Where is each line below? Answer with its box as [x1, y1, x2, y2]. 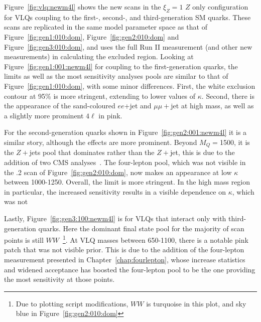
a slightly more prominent [4, 110, 84, 120]
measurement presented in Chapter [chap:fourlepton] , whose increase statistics [4, 254, 245, 264]
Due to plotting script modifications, [16, 298, 128, 308]
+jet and [124, 100, 152, 111]
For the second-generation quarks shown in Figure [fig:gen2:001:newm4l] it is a [4, 127, 247, 137]
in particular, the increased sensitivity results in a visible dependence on [4, 186, 226, 197]
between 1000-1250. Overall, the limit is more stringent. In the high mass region [4, 177, 250, 187]
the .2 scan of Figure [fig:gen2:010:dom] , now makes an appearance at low [4, 167, 232, 177]
